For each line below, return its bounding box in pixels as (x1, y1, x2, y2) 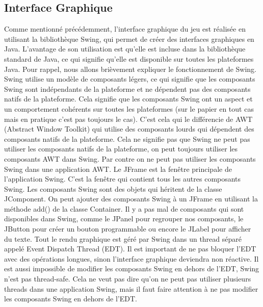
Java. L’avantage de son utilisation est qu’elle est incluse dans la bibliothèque (4, 43, 246, 54)
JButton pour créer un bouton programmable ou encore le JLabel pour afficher (4, 223, 251, 234)
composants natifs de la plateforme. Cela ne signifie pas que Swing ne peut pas (4, 133, 250, 144)
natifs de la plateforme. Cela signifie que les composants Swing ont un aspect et (4, 93, 253, 104)
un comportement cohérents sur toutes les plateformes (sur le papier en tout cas (4, 103, 254, 114)
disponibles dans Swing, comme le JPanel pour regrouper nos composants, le (4, 213, 244, 224)
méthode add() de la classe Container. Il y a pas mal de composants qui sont (4, 203, 244, 214)
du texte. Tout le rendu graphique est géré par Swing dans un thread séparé (4, 233, 242, 244)
